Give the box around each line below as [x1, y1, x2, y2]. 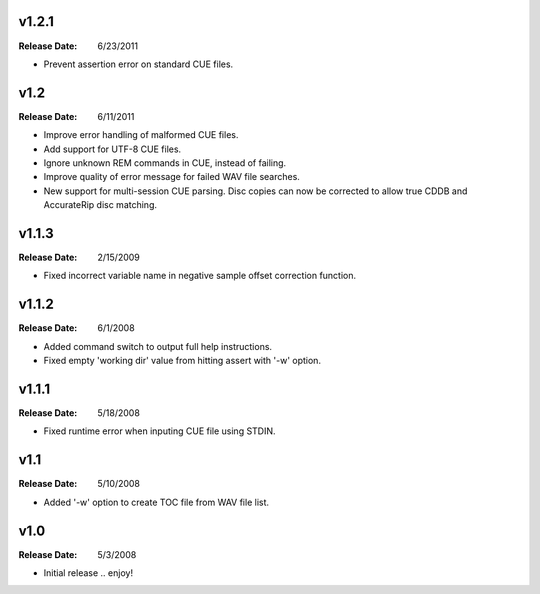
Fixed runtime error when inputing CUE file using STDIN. [43, 425, 276, 437]
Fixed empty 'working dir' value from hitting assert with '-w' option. [43, 355, 322, 367]
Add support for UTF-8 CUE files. [43, 143, 182, 155]
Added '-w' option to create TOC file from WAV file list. [43, 496, 270, 508]
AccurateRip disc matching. [43, 199, 157, 211]
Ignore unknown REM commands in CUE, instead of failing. [43, 156, 287, 169]
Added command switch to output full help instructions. [43, 340, 273, 352]
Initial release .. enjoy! [43, 567, 134, 579]
